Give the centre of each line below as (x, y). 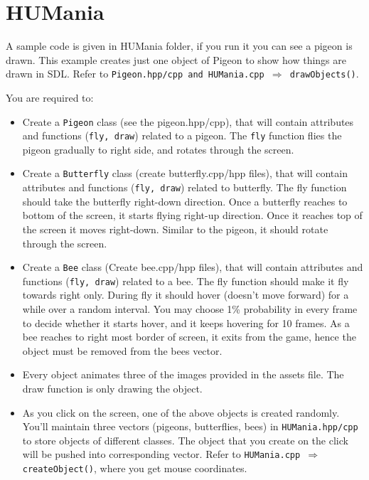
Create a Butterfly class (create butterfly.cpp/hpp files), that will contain (185, 173)
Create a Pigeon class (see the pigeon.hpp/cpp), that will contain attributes (188, 121)
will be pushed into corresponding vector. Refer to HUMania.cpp (161, 454)
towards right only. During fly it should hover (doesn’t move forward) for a (186, 295)
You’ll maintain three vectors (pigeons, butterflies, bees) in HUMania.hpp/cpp (190, 426)
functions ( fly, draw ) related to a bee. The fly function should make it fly (186, 281)
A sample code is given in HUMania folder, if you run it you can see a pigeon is (179, 46)
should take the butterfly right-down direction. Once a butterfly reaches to (185, 201)
